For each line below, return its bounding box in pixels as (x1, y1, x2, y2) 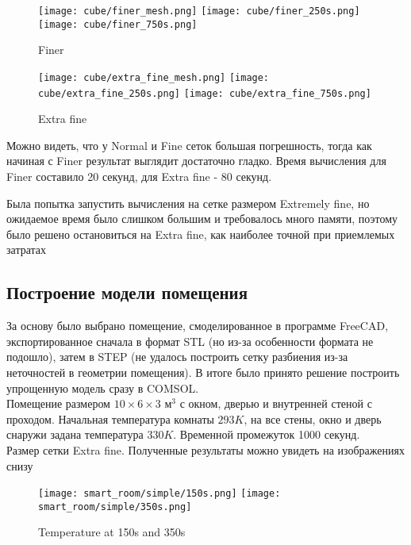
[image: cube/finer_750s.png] (38, 18, 198, 30)
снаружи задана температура (6, 426, 144, 443)
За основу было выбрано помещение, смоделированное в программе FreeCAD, (6, 317, 389, 334)
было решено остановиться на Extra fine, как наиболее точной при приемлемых (6, 225, 395, 242)
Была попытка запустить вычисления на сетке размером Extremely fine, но (6, 194, 370, 211)
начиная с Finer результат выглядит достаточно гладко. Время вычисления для (6, 152, 386, 169)
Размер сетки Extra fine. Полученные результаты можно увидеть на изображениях (6, 441, 405, 458)
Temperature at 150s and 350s (38, 524, 186, 540)
